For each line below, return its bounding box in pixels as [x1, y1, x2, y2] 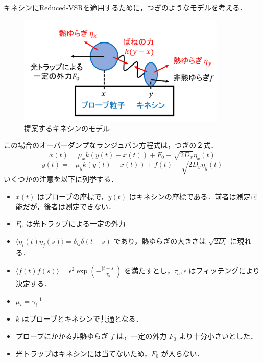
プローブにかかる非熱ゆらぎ [15, 331, 108, 342]
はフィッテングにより [188, 265, 260, 276]
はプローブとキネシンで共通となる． [21, 313, 143, 324]
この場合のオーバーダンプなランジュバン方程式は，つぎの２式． [4, 140, 218, 151]
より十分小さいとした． [179, 331, 257, 342]
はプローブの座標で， [37, 190, 108, 201]
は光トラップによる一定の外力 [26, 218, 126, 229]
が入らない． [161, 348, 204, 358]
